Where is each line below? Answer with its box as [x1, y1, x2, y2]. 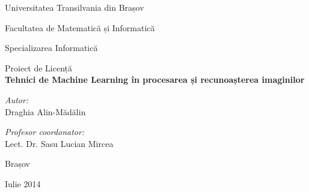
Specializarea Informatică [5, 41, 98, 54]
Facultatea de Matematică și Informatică [5, 21, 155, 34]
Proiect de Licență [5, 61, 73, 74]
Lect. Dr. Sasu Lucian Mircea [5, 137, 114, 149]
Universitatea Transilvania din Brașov [5, 1, 144, 13]
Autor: [5, 93, 29, 106]
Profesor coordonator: [5, 125, 85, 138]
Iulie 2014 [5, 177, 41, 190]
